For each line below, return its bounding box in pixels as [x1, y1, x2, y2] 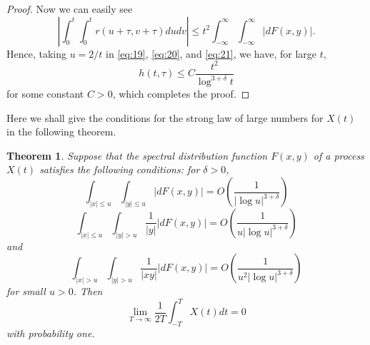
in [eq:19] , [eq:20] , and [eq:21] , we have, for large [106, 46, 316, 61]
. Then [73, 284, 103, 299]
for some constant [6, 86, 84, 101]
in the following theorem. [6, 124, 116, 139]
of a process [313, 148, 364, 163]
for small [6, 284, 46, 299]
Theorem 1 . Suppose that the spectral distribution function [6, 148, 268, 163]
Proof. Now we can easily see [6, 1, 133, 16]
